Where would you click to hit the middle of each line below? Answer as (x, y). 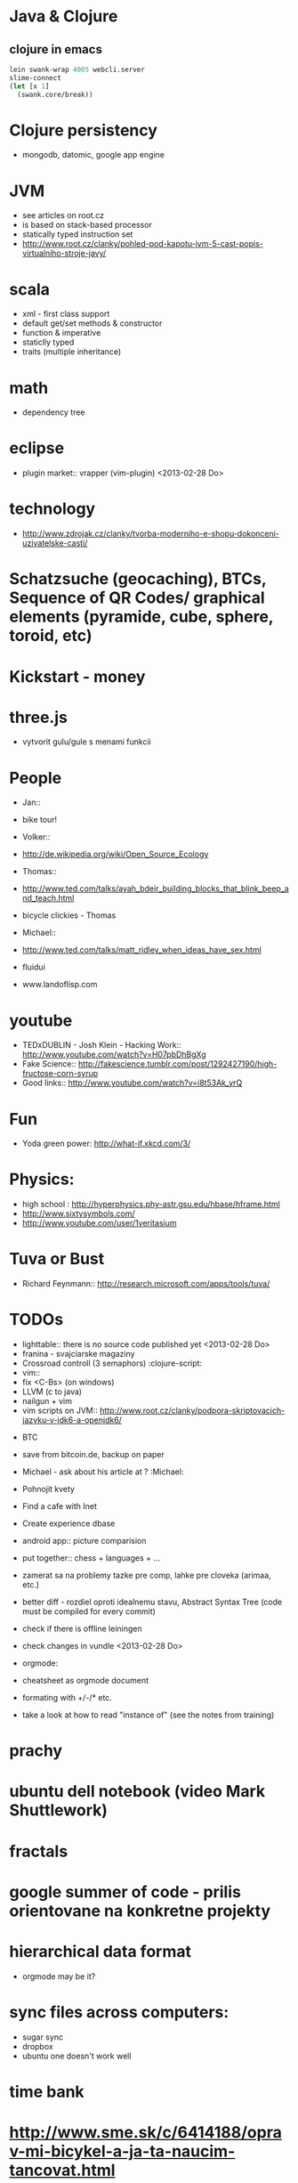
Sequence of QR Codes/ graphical (137, 598)
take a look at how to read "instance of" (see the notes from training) (148, 1715)
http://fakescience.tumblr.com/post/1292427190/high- (178, 1064)
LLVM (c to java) (52, 1392)
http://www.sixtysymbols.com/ (78, 1213)
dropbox (37, 2046)
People (36, 778)
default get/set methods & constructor (92, 323)
